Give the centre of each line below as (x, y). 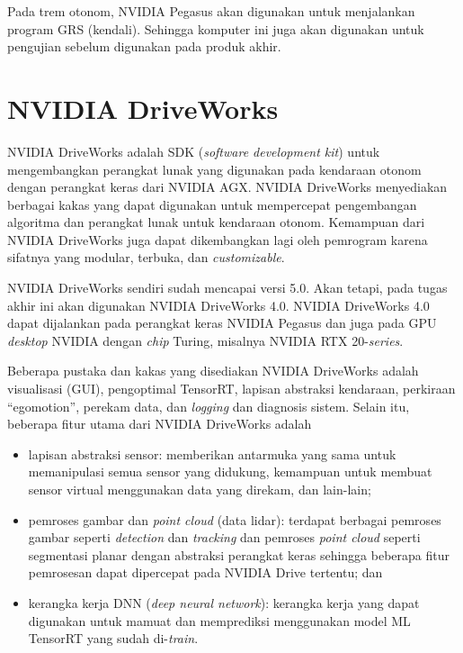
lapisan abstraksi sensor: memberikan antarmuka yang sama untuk (212, 453)
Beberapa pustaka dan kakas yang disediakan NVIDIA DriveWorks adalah (213, 371)
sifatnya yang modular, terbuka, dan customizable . (146, 257)
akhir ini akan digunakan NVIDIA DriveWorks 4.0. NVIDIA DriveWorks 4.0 (218, 305)
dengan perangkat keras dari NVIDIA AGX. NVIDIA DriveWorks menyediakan (227, 187)
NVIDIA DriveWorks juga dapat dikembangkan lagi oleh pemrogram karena (218, 239)
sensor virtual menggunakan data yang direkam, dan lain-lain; (200, 489)
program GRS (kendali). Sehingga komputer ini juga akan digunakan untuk (216, 28)
